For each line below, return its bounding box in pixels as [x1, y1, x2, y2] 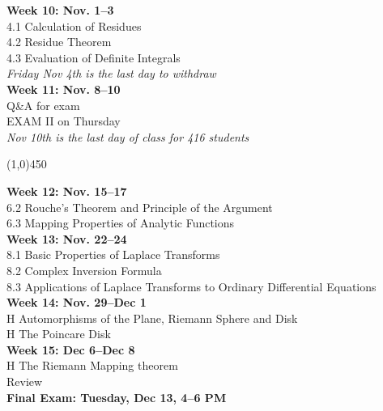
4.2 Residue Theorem [6, 33, 112, 50]
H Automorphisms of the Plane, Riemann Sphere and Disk [6, 309, 298, 326]
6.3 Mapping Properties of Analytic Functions [6, 214, 235, 231]
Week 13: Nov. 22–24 [6, 230, 127, 247]
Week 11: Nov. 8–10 [6, 80, 121, 97]
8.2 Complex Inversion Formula [6, 261, 162, 278]
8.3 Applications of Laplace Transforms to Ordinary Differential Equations [6, 278, 377, 294]
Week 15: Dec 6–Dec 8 [6, 341, 135, 358]
